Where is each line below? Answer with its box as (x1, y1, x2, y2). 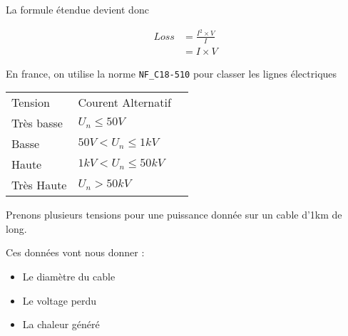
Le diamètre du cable (22, 269, 116, 283)
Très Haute (11, 177, 67, 194)
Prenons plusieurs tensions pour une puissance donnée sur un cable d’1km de (6, 207, 342, 222)
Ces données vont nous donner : (6, 245, 145, 260)
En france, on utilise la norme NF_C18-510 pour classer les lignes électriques (6, 65, 337, 80)
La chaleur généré (22, 317, 100, 332)
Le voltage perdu (22, 293, 97, 308)
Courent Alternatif (78, 94, 171, 111)
